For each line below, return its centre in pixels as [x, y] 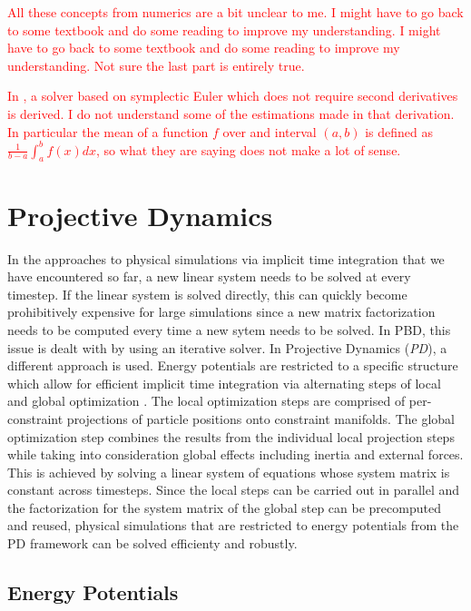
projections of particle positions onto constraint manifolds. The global [260, 418]
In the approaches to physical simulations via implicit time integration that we [226, 258]
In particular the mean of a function [108, 131]
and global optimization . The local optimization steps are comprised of [206, 401]
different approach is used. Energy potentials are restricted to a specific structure [233, 365]
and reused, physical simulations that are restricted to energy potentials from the [233, 525]
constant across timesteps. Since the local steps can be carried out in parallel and [234, 490]
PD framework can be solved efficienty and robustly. [152, 543]
